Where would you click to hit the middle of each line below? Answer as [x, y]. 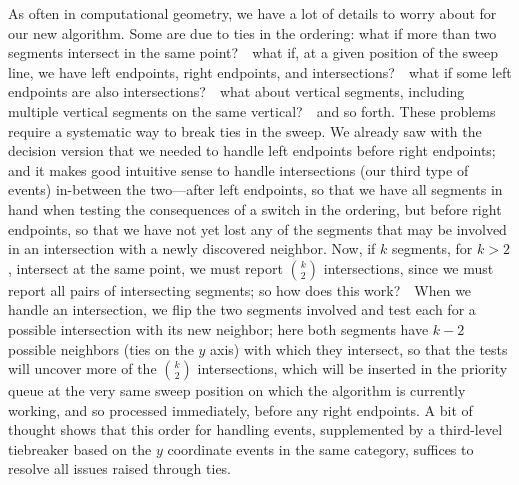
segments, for [432, 248]
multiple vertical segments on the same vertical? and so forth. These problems [252, 110]
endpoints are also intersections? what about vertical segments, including [236, 91]
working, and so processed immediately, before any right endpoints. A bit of [240, 409]
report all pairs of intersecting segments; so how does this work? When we [240, 289]
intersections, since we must [408, 267]
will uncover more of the [82, 368]
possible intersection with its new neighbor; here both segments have [218, 328]
